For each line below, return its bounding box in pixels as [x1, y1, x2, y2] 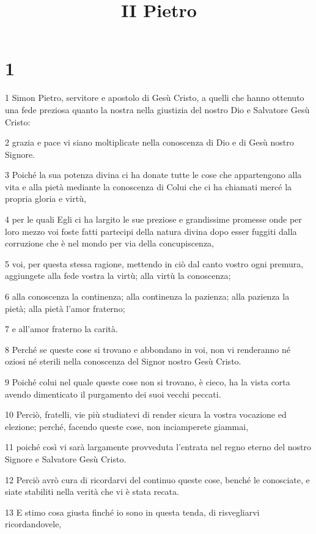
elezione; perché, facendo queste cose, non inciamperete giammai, [5, 420, 249, 432]
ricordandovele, [5, 517, 62, 530]
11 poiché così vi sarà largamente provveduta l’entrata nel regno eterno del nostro [5, 440, 311, 453]
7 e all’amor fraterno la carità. [5, 322, 118, 335]
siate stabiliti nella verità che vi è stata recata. [5, 485, 179, 498]
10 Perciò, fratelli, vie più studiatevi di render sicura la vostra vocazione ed [5, 408, 287, 421]
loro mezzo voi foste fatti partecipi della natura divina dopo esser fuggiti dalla [5, 224, 297, 237]
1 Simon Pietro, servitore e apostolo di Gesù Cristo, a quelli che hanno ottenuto [5, 91, 304, 104]
